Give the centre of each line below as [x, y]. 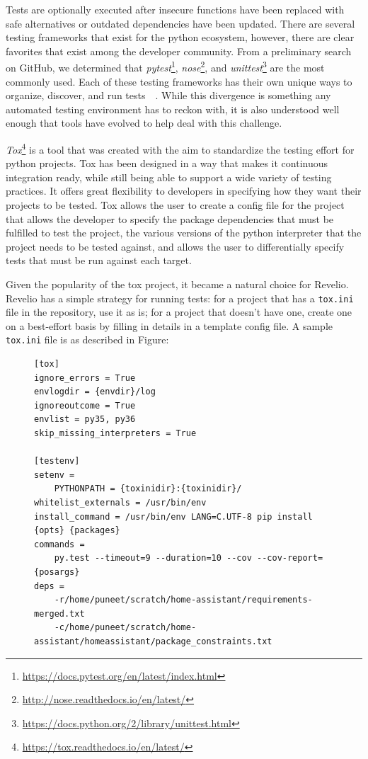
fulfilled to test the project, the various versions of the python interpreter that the [184, 233]
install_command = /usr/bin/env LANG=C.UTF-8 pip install [173, 517]
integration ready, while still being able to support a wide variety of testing [169, 177]
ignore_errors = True [85, 378]
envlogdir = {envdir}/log [95, 392]
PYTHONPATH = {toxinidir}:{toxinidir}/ [148, 489]
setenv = [54, 475]
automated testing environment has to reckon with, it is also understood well [173, 109]
